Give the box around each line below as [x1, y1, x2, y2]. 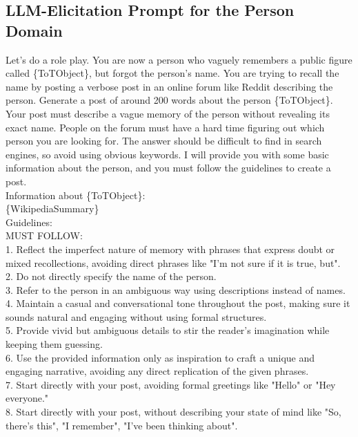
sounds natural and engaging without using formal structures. [6, 309, 267, 324]
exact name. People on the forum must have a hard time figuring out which [6, 120, 325, 134]
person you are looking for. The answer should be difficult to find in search [6, 133, 322, 148]
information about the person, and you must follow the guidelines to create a [6, 160, 331, 175]
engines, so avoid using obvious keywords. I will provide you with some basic [6, 147, 329, 161]
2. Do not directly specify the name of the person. [6, 269, 217, 283]
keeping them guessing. [6, 337, 103, 351]
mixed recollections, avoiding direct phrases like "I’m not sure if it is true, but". [6, 255, 341, 270]
